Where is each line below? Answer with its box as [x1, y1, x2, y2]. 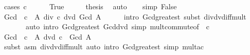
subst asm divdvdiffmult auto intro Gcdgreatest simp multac [4, 41, 204, 52]
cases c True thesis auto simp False [4, 1, 177, 11]
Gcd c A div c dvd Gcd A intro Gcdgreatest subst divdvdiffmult [4, 11, 246, 22]
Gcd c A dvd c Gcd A [4, 31, 92, 42]
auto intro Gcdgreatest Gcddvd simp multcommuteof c [25, 21, 210, 32]
